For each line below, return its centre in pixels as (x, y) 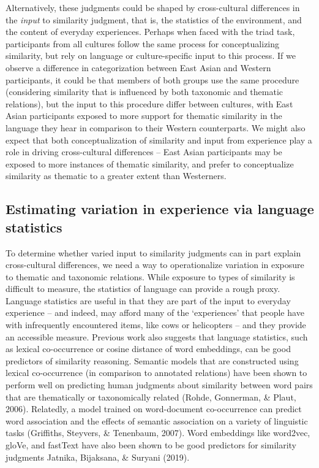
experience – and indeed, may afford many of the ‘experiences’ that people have (155, 313)
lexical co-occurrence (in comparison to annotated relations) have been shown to (156, 373)
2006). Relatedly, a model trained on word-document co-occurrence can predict (154, 409)
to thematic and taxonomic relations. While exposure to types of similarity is (150, 276)
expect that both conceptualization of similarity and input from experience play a (159, 140)
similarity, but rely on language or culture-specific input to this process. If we (151, 56)
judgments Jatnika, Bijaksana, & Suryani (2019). (98, 457)
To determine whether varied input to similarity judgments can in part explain (153, 252)
